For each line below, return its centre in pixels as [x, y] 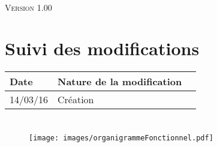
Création [76, 100]
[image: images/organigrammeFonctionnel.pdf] [121, 138]
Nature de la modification [120, 82]
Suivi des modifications [102, 48]
